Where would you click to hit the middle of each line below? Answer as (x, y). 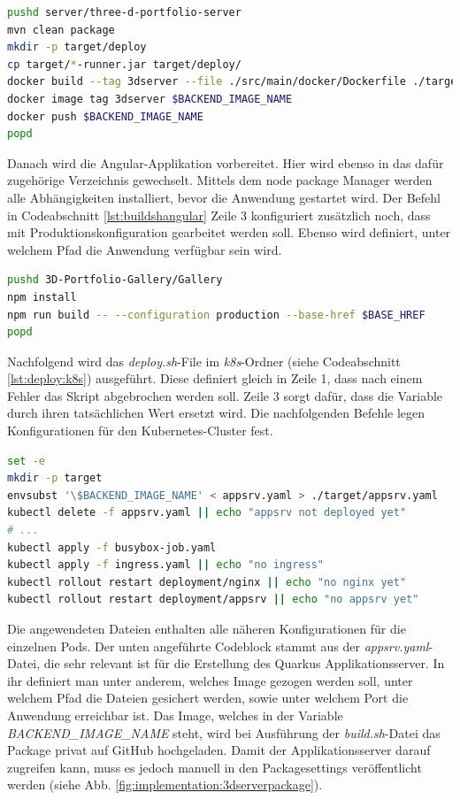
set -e (26, 461)
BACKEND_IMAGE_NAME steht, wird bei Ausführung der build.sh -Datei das (224, 732)
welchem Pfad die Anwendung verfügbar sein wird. (145, 249)
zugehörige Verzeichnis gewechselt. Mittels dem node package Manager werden (220, 180)
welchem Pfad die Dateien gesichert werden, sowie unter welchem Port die (208, 698)
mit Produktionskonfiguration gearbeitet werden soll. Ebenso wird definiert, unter (229, 232)
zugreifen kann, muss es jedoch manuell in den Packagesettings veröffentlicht (215, 767)
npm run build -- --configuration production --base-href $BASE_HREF (216, 315)
